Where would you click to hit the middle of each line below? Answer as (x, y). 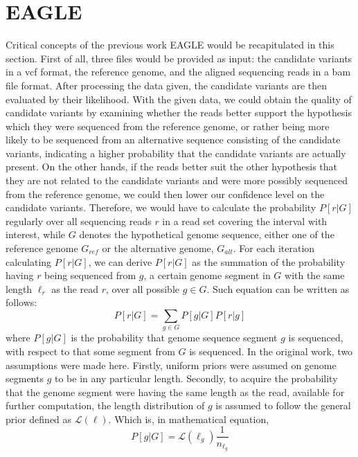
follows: (21, 302)
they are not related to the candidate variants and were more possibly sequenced (177, 180)
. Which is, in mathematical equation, (189, 419)
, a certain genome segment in (207, 275)
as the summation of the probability (269, 261)
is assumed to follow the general (283, 405)
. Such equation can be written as (278, 288)
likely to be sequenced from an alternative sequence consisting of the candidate (173, 140)
